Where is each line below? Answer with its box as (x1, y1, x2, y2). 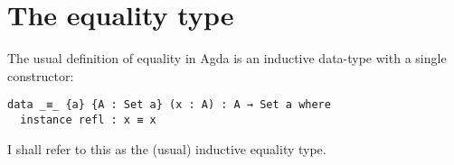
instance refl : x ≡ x (20, 113, 156, 126)
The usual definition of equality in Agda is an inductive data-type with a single (7, 49, 447, 68)
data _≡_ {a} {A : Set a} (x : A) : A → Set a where (7, 98, 331, 112)
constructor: (7, 66, 74, 85)
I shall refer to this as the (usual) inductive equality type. (7, 139, 326, 158)
